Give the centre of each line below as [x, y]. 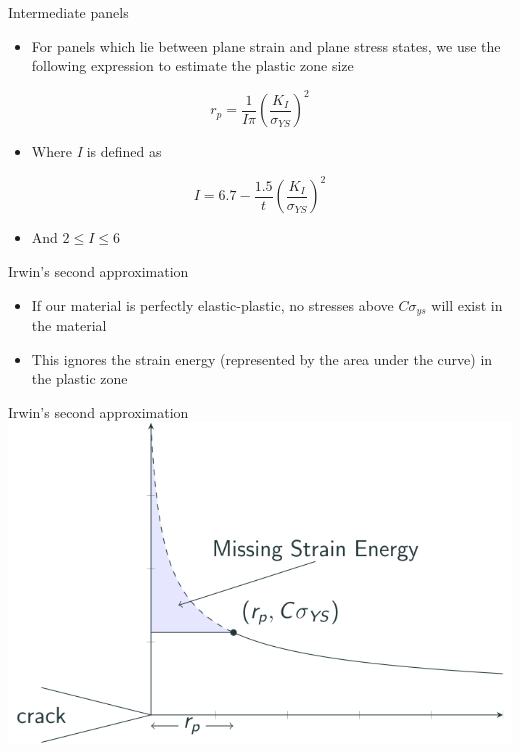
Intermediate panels [68, 12]
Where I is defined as [96, 151]
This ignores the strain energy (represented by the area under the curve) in [262, 358]
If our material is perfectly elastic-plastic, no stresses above [212, 304]
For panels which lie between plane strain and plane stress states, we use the [266, 45]
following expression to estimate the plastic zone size [192, 65]
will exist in [467, 304]
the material [69, 325]
